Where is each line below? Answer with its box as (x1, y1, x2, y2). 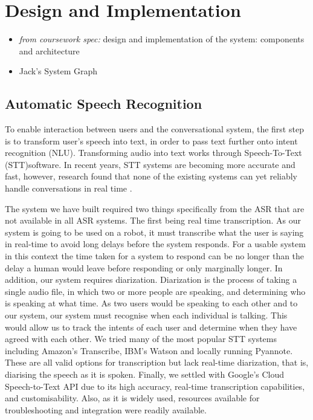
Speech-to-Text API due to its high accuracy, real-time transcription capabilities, (5, 380, 305, 392)
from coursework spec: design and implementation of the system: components (19, 33, 305, 45)
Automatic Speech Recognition (5, 94, 202, 113)
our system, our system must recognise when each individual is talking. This (5, 309, 288, 321)
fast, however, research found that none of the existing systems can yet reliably (5, 170, 297, 183)
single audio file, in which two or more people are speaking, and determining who (5, 285, 306, 297)
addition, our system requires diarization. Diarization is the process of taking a (5, 273, 297, 286)
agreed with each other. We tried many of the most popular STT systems (5, 332, 277, 345)
